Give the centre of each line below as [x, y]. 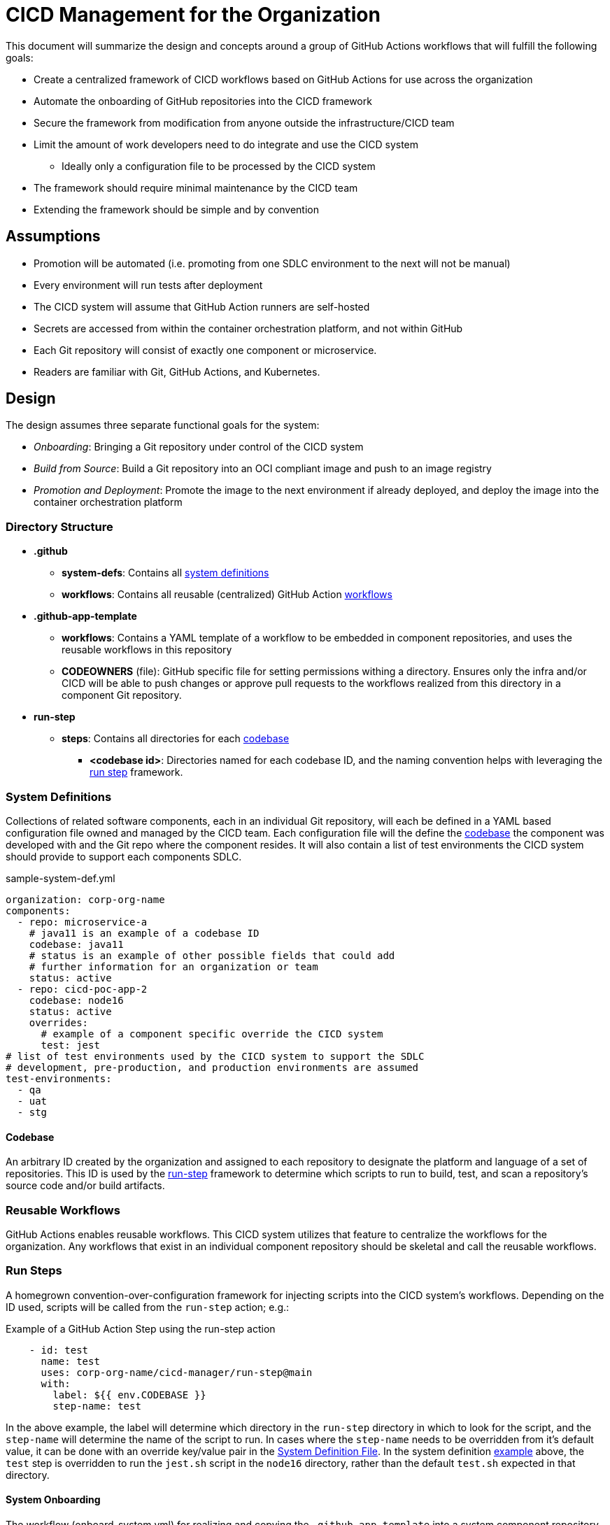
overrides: [59, 1022]
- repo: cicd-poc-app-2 [82, 989]
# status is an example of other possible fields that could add [212, 955]
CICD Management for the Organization [193, 15]
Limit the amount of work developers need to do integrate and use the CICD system [226, 144]
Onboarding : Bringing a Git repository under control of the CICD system [199, 447]
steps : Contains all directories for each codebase [176, 739]
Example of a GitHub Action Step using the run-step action [141, 1328]
